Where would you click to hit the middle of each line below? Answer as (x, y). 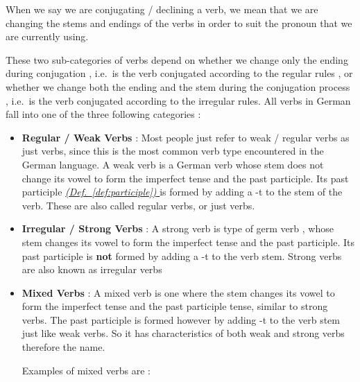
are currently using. (47, 36)
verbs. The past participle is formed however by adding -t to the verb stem (181, 319)
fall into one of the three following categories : (103, 114)
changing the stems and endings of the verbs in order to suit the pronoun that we (179, 23)
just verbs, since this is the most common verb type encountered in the (173, 151)
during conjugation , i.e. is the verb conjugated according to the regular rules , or (179, 73)
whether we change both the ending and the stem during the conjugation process (178, 86)
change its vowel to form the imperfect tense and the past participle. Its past (185, 178)
